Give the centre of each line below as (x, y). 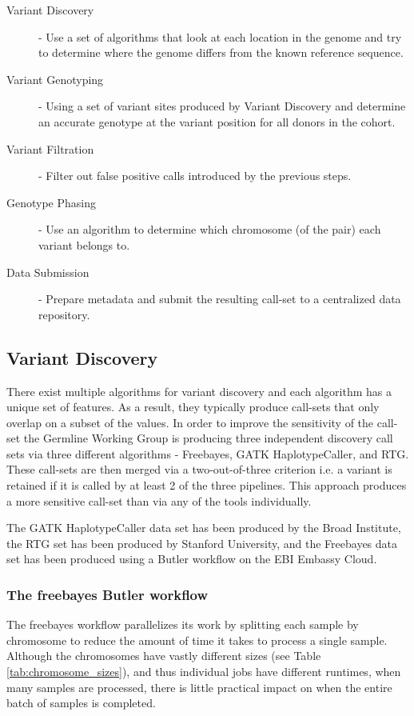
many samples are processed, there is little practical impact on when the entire (199, 687)
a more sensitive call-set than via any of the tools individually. (159, 500)
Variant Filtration (50, 148)
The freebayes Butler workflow (107, 594)
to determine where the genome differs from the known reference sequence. (221, 52)
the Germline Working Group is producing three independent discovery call (208, 438)
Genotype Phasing (51, 202)
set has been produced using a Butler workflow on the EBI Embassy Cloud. (192, 559)
